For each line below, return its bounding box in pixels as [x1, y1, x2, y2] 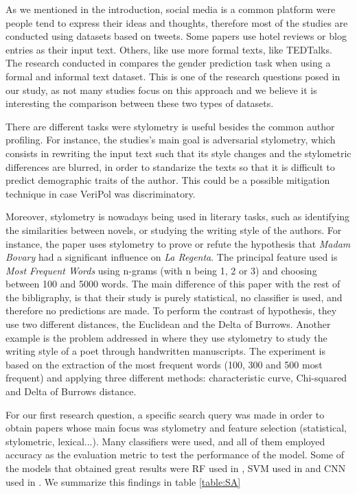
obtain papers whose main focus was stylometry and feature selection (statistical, [5, 421, 347, 435]
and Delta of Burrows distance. [5, 384, 137, 399]
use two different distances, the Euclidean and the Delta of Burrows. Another [5, 317, 331, 331]
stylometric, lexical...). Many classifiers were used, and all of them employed [5, 434, 325, 448]
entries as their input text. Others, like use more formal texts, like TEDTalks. [5, 42, 332, 56]
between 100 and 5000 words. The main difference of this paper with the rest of [5, 277, 341, 291]
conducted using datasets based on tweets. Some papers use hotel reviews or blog [5, 29, 347, 43]
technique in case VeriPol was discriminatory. [5, 186, 196, 200]
